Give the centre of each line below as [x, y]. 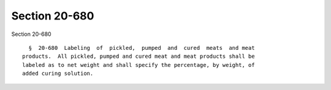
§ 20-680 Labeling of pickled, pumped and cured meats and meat [142, 48]
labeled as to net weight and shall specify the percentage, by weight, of [139, 65]
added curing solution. [58, 74]
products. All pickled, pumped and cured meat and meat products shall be [139, 57]
